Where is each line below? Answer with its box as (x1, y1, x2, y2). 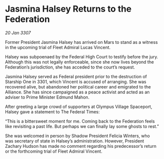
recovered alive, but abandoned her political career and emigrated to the (5, 84, 151, 89)
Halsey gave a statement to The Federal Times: (5, 108, 100, 115)
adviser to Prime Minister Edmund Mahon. (5, 94, 90, 100)
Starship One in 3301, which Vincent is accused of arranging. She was (5, 79, 146, 85)
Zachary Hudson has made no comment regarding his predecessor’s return (5, 143, 157, 149)
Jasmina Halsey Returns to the (5, 3, 132, 15)
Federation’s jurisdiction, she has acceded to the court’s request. (5, 64, 135, 70)
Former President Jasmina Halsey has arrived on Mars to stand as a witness (5, 39, 158, 45)
